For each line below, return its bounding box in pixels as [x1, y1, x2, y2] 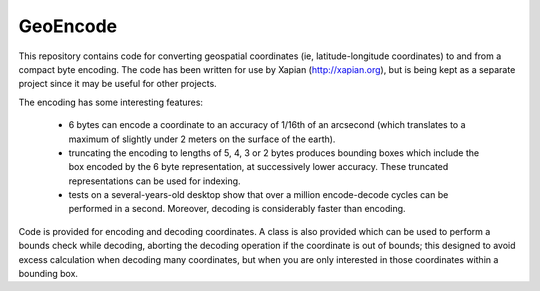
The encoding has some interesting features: [18, 96, 204, 108]
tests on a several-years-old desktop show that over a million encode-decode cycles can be [68, 189, 449, 201]
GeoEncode [18, 15, 118, 37]
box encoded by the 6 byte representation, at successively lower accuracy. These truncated [68, 161, 449, 173]
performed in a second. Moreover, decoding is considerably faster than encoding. [68, 203, 406, 215]
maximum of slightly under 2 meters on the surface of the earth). [68, 133, 336, 145]
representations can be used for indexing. [68, 175, 241, 187]
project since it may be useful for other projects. [18, 78, 217, 90]
